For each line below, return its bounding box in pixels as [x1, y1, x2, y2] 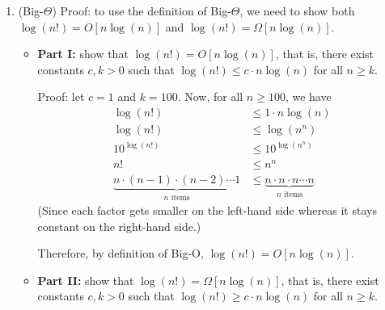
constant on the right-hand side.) [37, 217, 201, 234]
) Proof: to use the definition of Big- [52, 2, 231, 19]
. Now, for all [177, 88, 243, 105]
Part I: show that [37, 45, 129, 62]
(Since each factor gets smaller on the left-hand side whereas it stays [37, 202, 377, 219]
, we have [285, 88, 332, 105]
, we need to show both [239, 2, 355, 19]
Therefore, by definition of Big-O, [37, 245, 204, 262]
